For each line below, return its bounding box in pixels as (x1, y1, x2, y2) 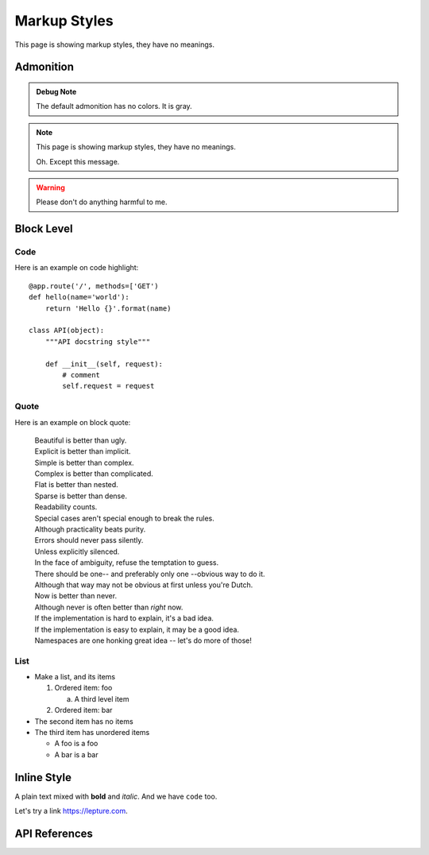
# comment (62, 370, 101, 379)
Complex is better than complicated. (34, 469, 154, 478)
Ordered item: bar (54, 706, 113, 715)
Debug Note (36, 87, 77, 96)
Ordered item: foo (54, 683, 113, 693)
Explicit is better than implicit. (34, 447, 131, 456)
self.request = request (62, 381, 155, 391)
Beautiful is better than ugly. (34, 435, 127, 445)
